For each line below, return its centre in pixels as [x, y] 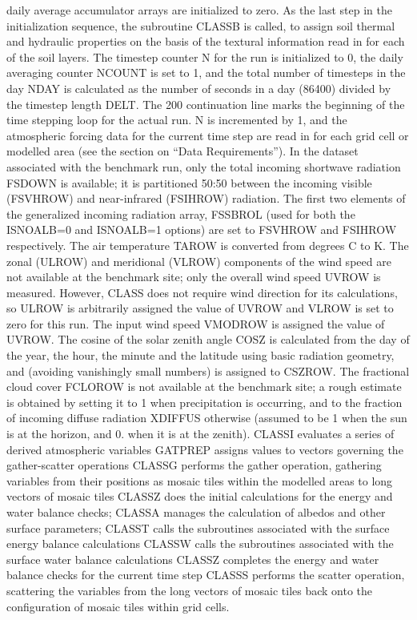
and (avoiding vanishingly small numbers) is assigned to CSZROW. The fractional [208, 370]
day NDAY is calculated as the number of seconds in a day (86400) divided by [199, 88]
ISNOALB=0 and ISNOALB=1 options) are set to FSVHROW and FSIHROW [202, 229]
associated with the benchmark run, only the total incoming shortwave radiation [204, 166]
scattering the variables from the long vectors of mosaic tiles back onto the [190, 590]
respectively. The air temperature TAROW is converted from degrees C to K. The [208, 245]
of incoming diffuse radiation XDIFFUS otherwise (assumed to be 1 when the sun [207, 418]
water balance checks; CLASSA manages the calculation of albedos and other [196, 512]
